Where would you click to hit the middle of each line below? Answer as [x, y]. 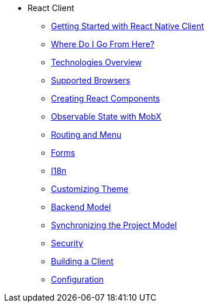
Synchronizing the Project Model [114, 225]
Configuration [78, 279]
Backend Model [81, 207]
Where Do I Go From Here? [103, 44]
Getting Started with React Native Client [128, 26]
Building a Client [82, 261]
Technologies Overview [96, 62]
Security [67, 243]
